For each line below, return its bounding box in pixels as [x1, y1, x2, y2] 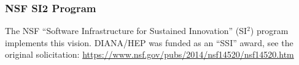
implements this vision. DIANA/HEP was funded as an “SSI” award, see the [5, 36, 293, 49]
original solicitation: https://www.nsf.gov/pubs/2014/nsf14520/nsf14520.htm [5, 48, 294, 61]
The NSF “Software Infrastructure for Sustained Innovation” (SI [5, 24, 247, 37]
